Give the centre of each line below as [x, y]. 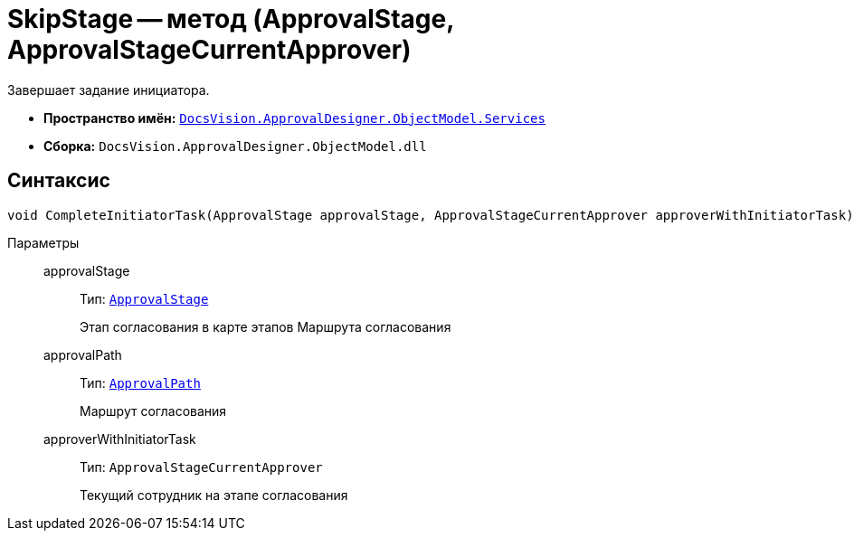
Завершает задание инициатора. [109, 90]
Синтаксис [59, 181]
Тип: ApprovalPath [140, 382]
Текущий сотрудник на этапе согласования [214, 495]
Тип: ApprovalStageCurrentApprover [201, 467]
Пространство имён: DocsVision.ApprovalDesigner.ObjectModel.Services [294, 118]
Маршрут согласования [153, 411]
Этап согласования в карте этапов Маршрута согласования [266, 326]
